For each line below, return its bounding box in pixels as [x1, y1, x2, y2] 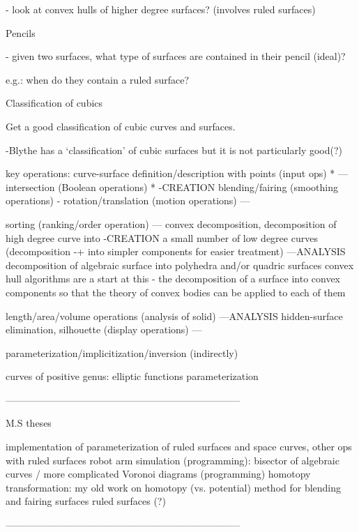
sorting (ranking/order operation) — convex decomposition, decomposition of [6, 216, 337, 231]
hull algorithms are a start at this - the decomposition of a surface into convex [6, 271, 341, 286]
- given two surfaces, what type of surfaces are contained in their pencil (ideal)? [6, 49, 346, 63]
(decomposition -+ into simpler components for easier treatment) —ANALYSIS [6, 244, 346, 259]
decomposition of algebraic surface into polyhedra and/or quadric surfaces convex [6, 257, 354, 272]
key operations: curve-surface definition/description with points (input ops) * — [6, 166, 348, 181]
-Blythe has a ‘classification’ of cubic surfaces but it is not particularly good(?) [6, 142, 343, 157]
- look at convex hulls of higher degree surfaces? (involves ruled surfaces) [6, 2, 316, 16]
